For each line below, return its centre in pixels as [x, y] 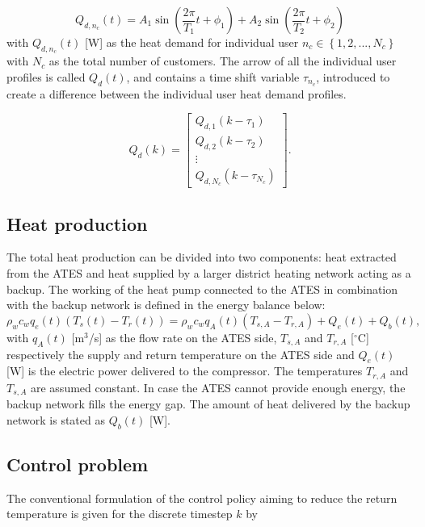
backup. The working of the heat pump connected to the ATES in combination [202, 289]
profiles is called [46, 76]
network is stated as [56, 419]
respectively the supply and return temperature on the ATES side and [181, 354]
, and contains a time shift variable [213, 76]
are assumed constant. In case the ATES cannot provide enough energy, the [218, 387]
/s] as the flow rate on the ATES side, [183, 337]
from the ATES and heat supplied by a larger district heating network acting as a [209, 272]
